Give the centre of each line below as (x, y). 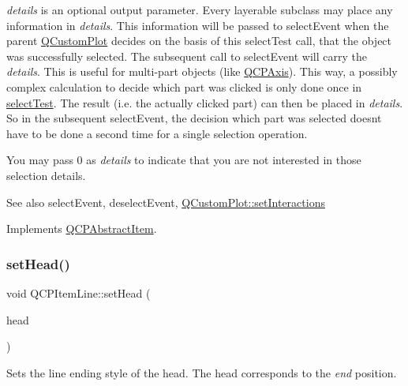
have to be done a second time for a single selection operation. (157, 133)
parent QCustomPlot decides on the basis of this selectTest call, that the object (199, 41)
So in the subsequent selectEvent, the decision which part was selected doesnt (194, 118)
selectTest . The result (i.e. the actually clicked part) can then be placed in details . (205, 102)
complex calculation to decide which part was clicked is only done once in (184, 86)
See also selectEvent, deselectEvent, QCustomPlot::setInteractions (166, 202)
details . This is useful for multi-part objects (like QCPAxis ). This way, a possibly (202, 71)
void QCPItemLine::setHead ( (79, 292)
